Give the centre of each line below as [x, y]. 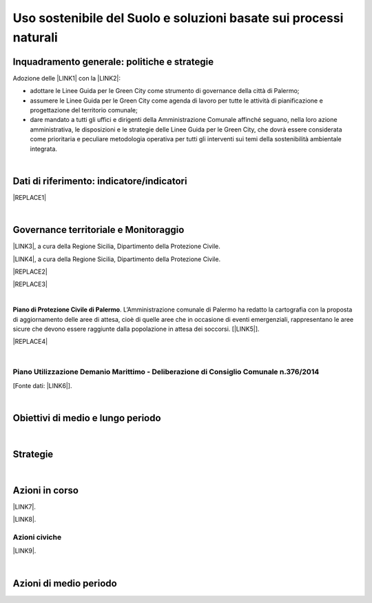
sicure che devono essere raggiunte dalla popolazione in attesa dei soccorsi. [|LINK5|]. [136, 329]
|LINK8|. [24, 520]
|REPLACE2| [30, 272]
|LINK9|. [24, 551]
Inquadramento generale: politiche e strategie [113, 62]
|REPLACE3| [30, 284]
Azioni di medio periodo [65, 583]
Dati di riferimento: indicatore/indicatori [100, 181]
